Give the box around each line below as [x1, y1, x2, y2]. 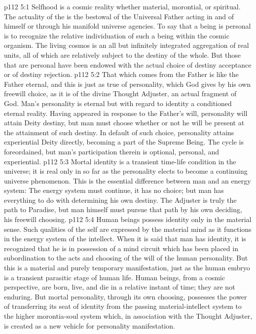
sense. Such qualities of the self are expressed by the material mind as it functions [4, 223, 252, 234]
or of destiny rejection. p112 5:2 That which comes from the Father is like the [4, 69, 239, 79]
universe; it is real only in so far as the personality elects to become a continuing [4, 166, 248, 176]
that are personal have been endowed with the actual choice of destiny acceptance [4, 59, 252, 70]
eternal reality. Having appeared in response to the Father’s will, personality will [4, 108, 248, 118]
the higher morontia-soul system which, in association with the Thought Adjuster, [4, 311, 253, 321]
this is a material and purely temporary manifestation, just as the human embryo [4, 262, 250, 273]
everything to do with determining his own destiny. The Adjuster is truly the [4, 194, 237, 205]
